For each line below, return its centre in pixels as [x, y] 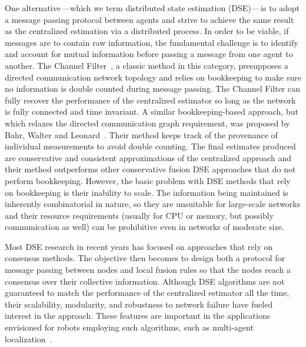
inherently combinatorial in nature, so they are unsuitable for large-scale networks [153, 204]
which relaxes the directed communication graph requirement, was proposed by [147, 123]
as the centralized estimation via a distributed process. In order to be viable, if [147, 31]
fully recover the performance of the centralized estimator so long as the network [150, 100]
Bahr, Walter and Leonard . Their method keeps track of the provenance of [141, 134]
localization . [29, 338]
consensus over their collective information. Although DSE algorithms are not [145, 281]
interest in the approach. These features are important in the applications [138, 316]
